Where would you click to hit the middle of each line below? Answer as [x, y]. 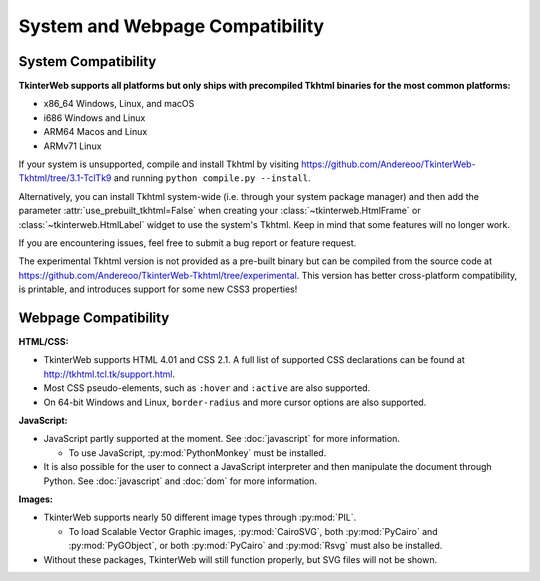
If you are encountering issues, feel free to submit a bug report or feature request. [187, 242]
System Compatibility [87, 61]
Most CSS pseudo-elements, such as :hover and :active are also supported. [207, 388]
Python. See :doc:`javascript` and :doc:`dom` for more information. [180, 481]
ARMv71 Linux [72, 146]
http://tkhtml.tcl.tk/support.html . [109, 374]
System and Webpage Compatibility [171, 26]
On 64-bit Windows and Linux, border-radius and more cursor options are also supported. [235, 402]
